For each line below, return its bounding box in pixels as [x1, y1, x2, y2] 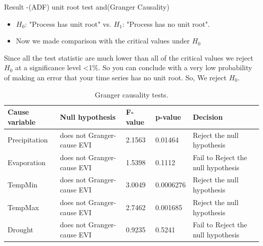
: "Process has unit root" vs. [25, 18, 112, 29]
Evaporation [8, 157, 46, 167]
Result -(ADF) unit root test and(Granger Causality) [4, 2, 169, 12]
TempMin [8, 179, 38, 190]
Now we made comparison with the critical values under [16, 35, 190, 46]
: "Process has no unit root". [122, 18, 210, 29]
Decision [193, 111, 223, 122]
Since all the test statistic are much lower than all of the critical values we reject [4, 52, 253, 63]
